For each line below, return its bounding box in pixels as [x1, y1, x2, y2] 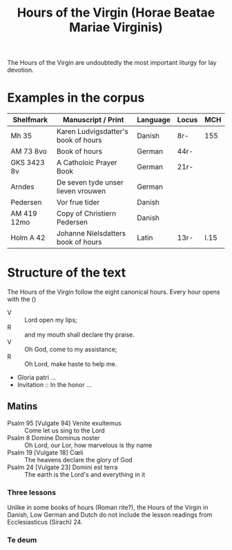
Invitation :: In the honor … [17, 381, 92, 389]
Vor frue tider [56, 198, 100, 207]
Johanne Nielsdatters [56, 229, 126, 238]
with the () [7, 295, 37, 303]
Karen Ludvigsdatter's [56, 126, 129, 136]
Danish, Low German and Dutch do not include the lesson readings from [7, 511, 213, 519]
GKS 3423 [10, 158, 45, 167]
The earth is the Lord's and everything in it [24, 470, 146, 478]
